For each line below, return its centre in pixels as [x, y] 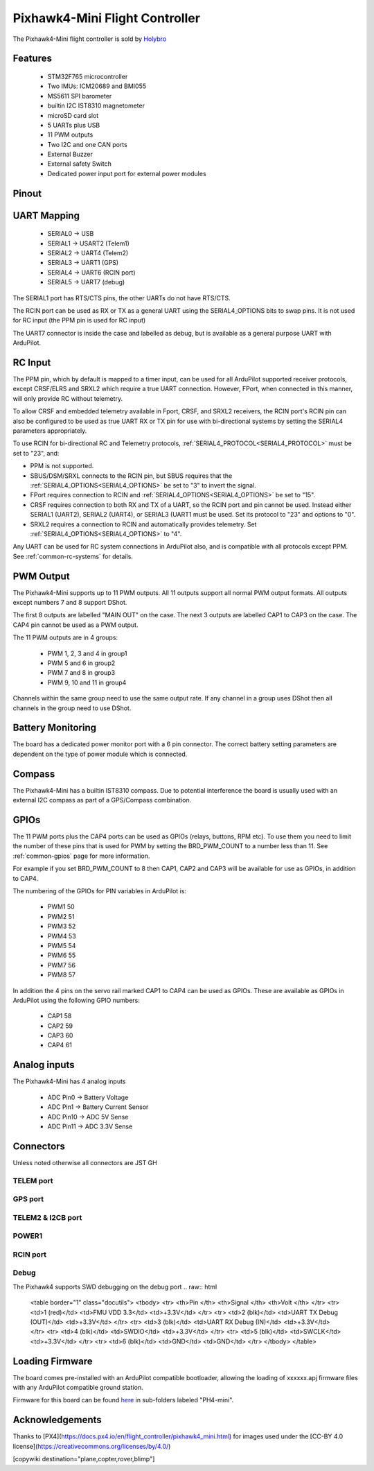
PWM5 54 [62, 945]
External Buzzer [70, 154]
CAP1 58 [60, 1016]
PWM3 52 [62, 927]
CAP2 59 [60, 1026]
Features [32, 59]
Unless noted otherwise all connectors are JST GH [85, 1162]
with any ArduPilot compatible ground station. [78, 1388]
